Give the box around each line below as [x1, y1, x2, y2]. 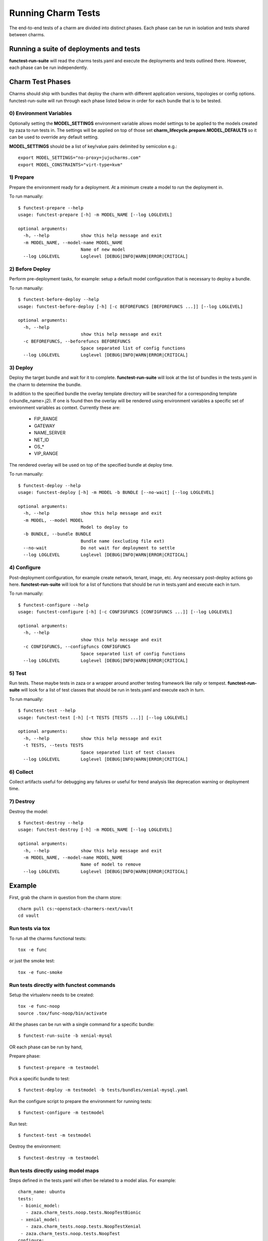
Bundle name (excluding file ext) [80, 538, 165, 544]
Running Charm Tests [9, 7, 100, 18]
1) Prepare [9, 174, 34, 181]
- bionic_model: [20, 1203, 60, 1209]
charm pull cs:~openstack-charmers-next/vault [18, 906, 134, 912]
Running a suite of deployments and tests [9, 45, 141, 53]
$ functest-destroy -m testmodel [18, 1155, 99, 1161]
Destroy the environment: [9, 1143, 62, 1149]
